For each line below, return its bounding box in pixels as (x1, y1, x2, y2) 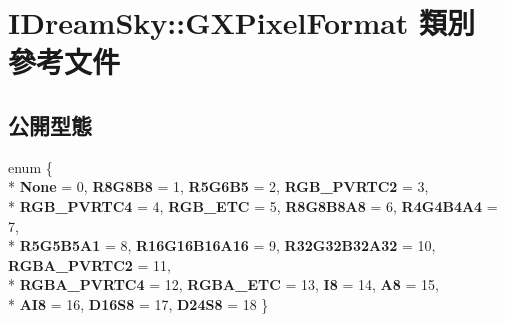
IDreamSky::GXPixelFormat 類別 (8, 2, 476, 43)
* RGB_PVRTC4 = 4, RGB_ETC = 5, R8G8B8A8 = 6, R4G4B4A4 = (8, 195, 498, 216)
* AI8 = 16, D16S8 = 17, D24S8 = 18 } (8, 293, 269, 314)
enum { (8, 156, 53, 177)
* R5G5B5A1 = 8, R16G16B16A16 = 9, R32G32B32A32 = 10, (8, 235, 436, 256)
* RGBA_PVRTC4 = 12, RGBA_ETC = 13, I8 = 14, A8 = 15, (8, 274, 439, 295)
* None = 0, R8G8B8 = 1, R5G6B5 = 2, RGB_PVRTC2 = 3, (8, 176, 429, 197)
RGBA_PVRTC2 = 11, (8, 254, 171, 275)
